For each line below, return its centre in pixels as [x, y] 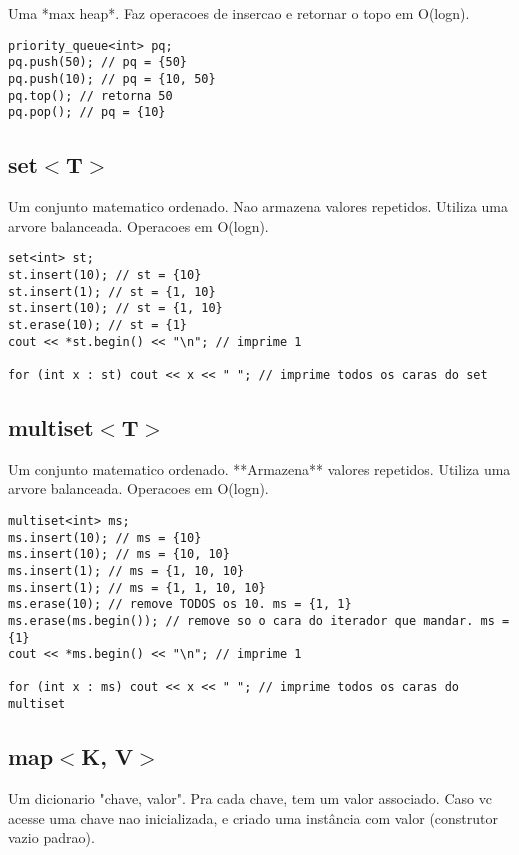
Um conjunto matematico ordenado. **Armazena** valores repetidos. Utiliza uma [259, 468]
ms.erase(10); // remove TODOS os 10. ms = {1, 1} [180, 604]
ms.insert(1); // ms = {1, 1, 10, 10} [137, 587]
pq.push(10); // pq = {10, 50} [112, 78]
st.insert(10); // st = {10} [105, 274]
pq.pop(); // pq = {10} [87, 112]
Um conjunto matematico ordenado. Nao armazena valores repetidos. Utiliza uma [258, 206]
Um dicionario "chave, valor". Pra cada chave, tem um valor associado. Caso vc [250, 797]
